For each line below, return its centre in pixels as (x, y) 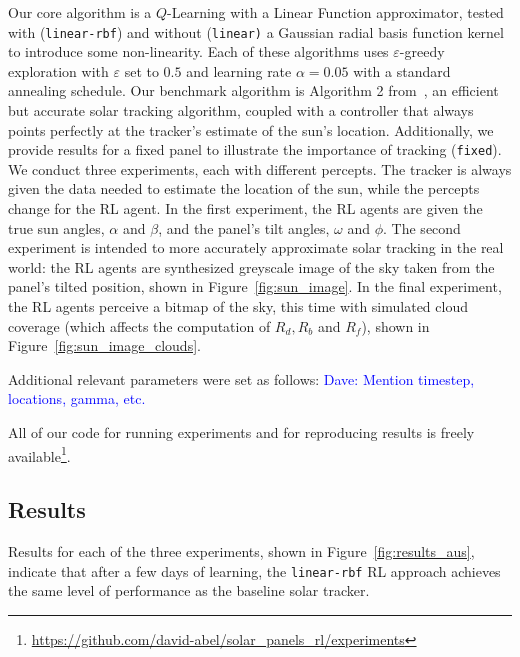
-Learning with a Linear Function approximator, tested (335, 12)
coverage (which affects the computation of (139, 325)
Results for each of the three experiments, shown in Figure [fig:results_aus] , (241, 551)
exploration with (58, 70)
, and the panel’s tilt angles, (244, 227)
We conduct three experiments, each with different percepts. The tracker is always (260, 168)
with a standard (402, 70)
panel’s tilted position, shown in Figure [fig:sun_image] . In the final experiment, (255, 286)
